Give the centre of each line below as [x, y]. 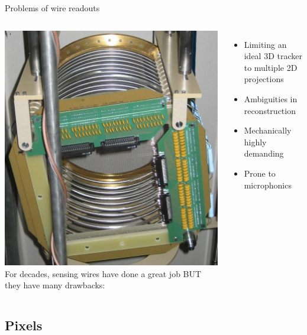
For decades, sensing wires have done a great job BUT [103, 273]
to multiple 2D [271, 67]
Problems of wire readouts [52, 8]
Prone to [260, 173]
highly [255, 142]
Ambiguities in [271, 98]
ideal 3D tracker [273, 56]
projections [264, 79]
